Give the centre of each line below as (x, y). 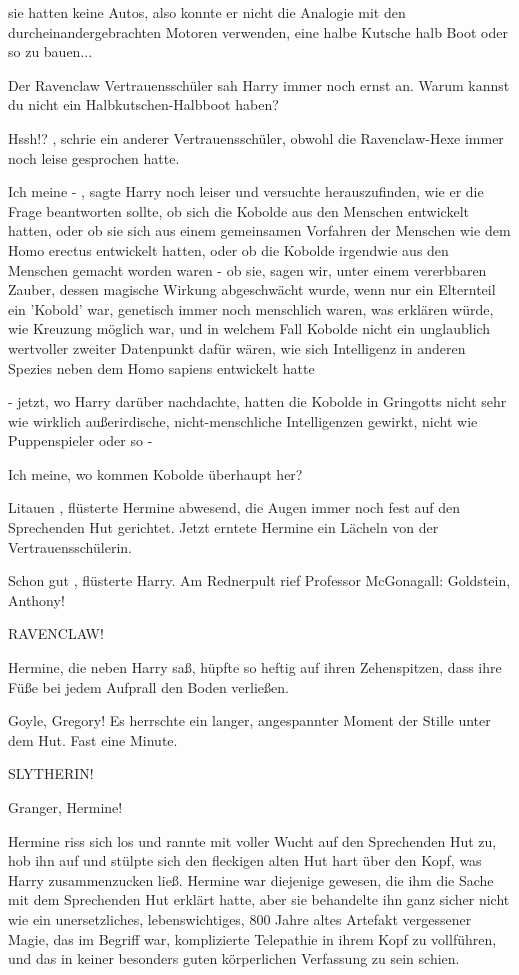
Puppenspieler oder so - (80, 440)
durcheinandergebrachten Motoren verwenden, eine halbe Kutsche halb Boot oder (258, 31)
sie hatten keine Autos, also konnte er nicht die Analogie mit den (207, 12)
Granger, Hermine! (65, 807)
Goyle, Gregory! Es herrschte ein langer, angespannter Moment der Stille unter (249, 720)
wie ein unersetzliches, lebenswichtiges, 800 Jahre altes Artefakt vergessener (240, 918)
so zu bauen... (50, 51)
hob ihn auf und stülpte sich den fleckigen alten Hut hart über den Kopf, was (245, 860)
